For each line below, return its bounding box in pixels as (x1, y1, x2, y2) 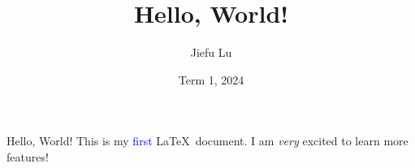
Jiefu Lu (190, 44, 232, 61)
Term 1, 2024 (178, 71, 244, 88)
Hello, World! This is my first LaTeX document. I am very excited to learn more (6, 132, 409, 149)
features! (6, 148, 49, 165)
